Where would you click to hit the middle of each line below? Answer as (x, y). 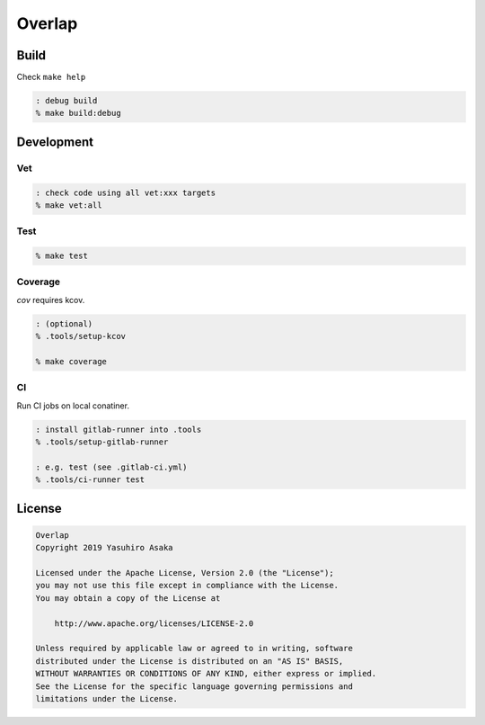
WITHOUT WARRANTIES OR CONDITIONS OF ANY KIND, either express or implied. (206, 674)
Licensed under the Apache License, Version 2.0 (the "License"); (185, 573)
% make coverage (71, 362)
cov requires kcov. (51, 300)
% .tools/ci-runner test (90, 480)
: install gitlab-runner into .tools (119, 429)
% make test (62, 256)
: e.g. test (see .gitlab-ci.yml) (111, 467)
